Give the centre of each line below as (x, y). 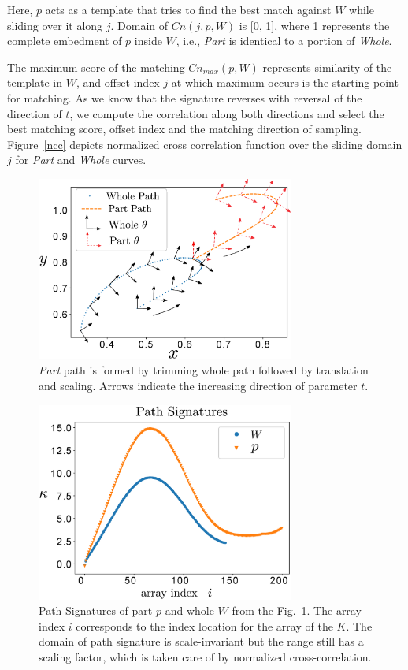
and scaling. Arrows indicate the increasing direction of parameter (198, 386)
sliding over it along (55, 25)
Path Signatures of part (96, 610)
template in (35, 82)
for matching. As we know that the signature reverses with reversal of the (185, 97)
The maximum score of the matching (96, 67)
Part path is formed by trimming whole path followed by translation (204, 370)
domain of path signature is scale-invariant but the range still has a (201, 641)
